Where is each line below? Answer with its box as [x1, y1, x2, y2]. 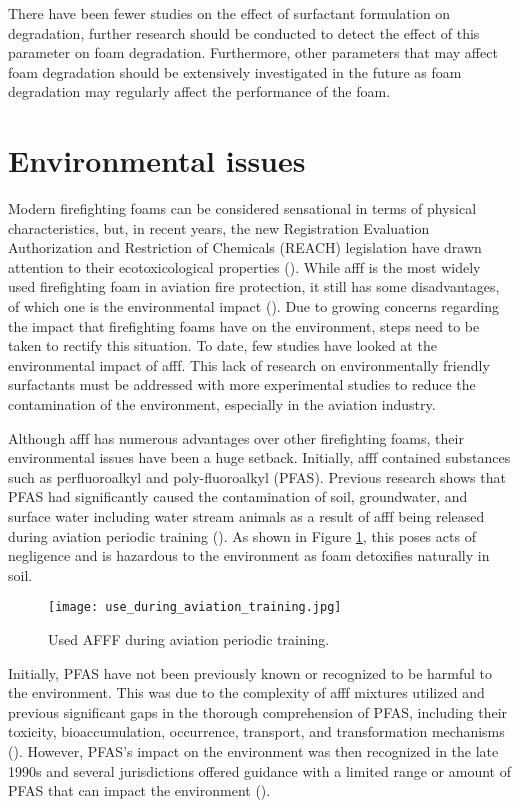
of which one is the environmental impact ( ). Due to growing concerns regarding [8, 296, 499, 317]
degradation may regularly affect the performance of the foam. [8, 81, 391, 102]
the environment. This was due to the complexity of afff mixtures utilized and [8, 682, 485, 703]
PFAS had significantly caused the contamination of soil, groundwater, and [8, 486, 468, 507]
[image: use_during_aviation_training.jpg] [48, 600, 342, 615]
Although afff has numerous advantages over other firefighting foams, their [8, 427, 464, 448]
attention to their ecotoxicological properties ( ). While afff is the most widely [8, 256, 481, 277]
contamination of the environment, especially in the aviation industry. [8, 394, 436, 415]
